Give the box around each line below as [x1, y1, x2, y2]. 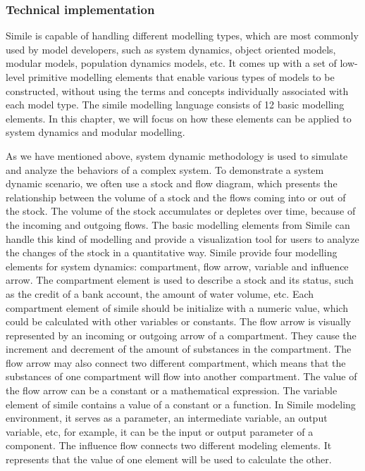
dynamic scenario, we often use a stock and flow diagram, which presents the [6, 176, 338, 191]
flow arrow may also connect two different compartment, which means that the [6, 355, 346, 370]
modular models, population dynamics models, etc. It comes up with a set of [6, 56, 337, 70]
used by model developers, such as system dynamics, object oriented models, [6, 42, 336, 56]
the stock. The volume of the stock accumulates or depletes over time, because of [6, 203, 356, 218]
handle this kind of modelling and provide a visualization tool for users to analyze [6, 231, 359, 246]
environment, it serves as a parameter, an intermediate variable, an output [6, 410, 328, 425]
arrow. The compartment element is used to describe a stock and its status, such [6, 272, 354, 287]
